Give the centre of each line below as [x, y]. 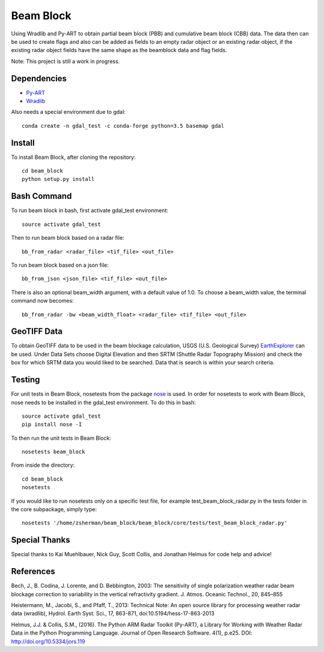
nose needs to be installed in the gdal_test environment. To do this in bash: [103, 402]
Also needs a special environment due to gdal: [68, 112]
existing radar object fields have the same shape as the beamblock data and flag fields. [119, 50]
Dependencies [39, 78]
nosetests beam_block [53, 452]
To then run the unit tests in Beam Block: [61, 438]
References [33, 571]
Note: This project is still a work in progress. [65, 61]
